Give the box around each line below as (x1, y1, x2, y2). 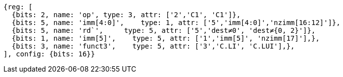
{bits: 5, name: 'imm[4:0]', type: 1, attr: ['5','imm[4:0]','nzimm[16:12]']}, (11, 19, 341, 26)
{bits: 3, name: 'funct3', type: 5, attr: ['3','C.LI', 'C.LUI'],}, (11, 42, 295, 50)
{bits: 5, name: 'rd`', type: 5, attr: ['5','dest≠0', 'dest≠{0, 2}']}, (11, 26, 316, 34)
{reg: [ (3, 3, 33, 11)
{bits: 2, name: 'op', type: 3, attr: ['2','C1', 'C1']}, (11, 11, 241, 19)
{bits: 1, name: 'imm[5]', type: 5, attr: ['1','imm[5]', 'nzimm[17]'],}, (11, 34, 320, 42)
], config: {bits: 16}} (3, 50, 95, 58)
